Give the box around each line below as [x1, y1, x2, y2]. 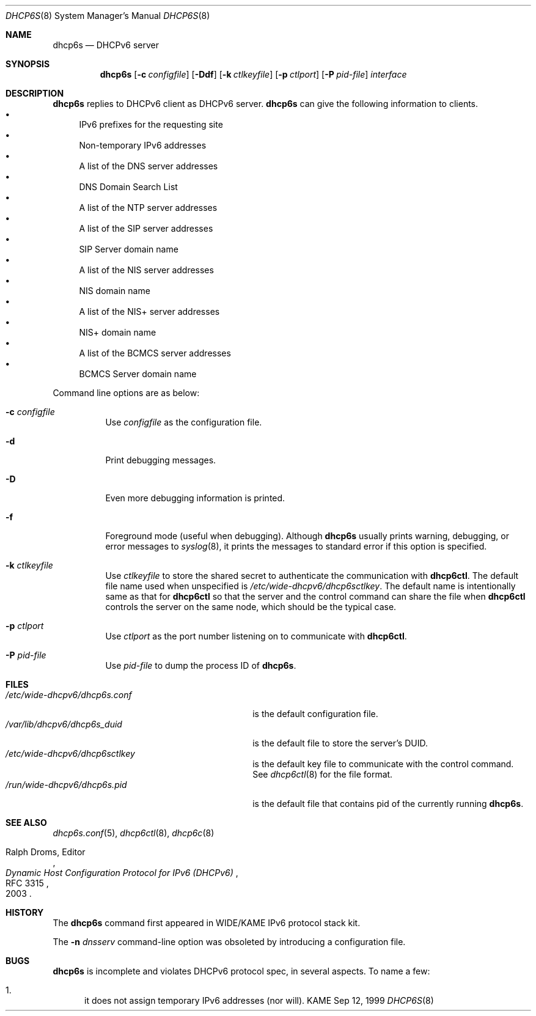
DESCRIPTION [6, 88, 64, 98]
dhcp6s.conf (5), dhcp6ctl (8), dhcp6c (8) [53, 828, 215, 838]
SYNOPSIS [6, 59, 50, 69]
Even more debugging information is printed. [105, 493, 285, 503]
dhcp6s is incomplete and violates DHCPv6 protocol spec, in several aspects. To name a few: [53, 966, 430, 976]
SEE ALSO [6, 817, 47, 828]
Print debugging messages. [105, 455, 216, 465]
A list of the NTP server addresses [79, 202, 218, 213]
